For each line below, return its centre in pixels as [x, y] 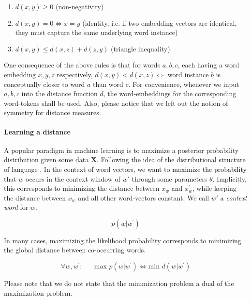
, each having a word [208, 65]
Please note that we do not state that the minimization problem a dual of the [119, 283]
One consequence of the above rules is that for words [82, 65]
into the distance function [59, 93]
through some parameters [170, 178]
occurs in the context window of [73, 178]
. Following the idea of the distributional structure [171, 159]
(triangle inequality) [140, 48]
